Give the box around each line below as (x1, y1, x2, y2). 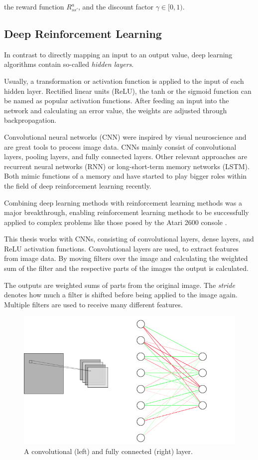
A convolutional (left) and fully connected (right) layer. (24, 446, 193, 456)
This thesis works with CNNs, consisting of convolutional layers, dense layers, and (4, 233, 254, 244)
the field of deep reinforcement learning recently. (4, 180, 151, 191)
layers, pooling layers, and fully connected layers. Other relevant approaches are (4, 151, 248, 162)
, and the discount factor (78, 1, 154, 11)
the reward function (4, 1, 64, 11)
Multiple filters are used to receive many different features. (4, 299, 183, 309)
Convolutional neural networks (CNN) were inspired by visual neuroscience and (4, 131, 247, 142)
